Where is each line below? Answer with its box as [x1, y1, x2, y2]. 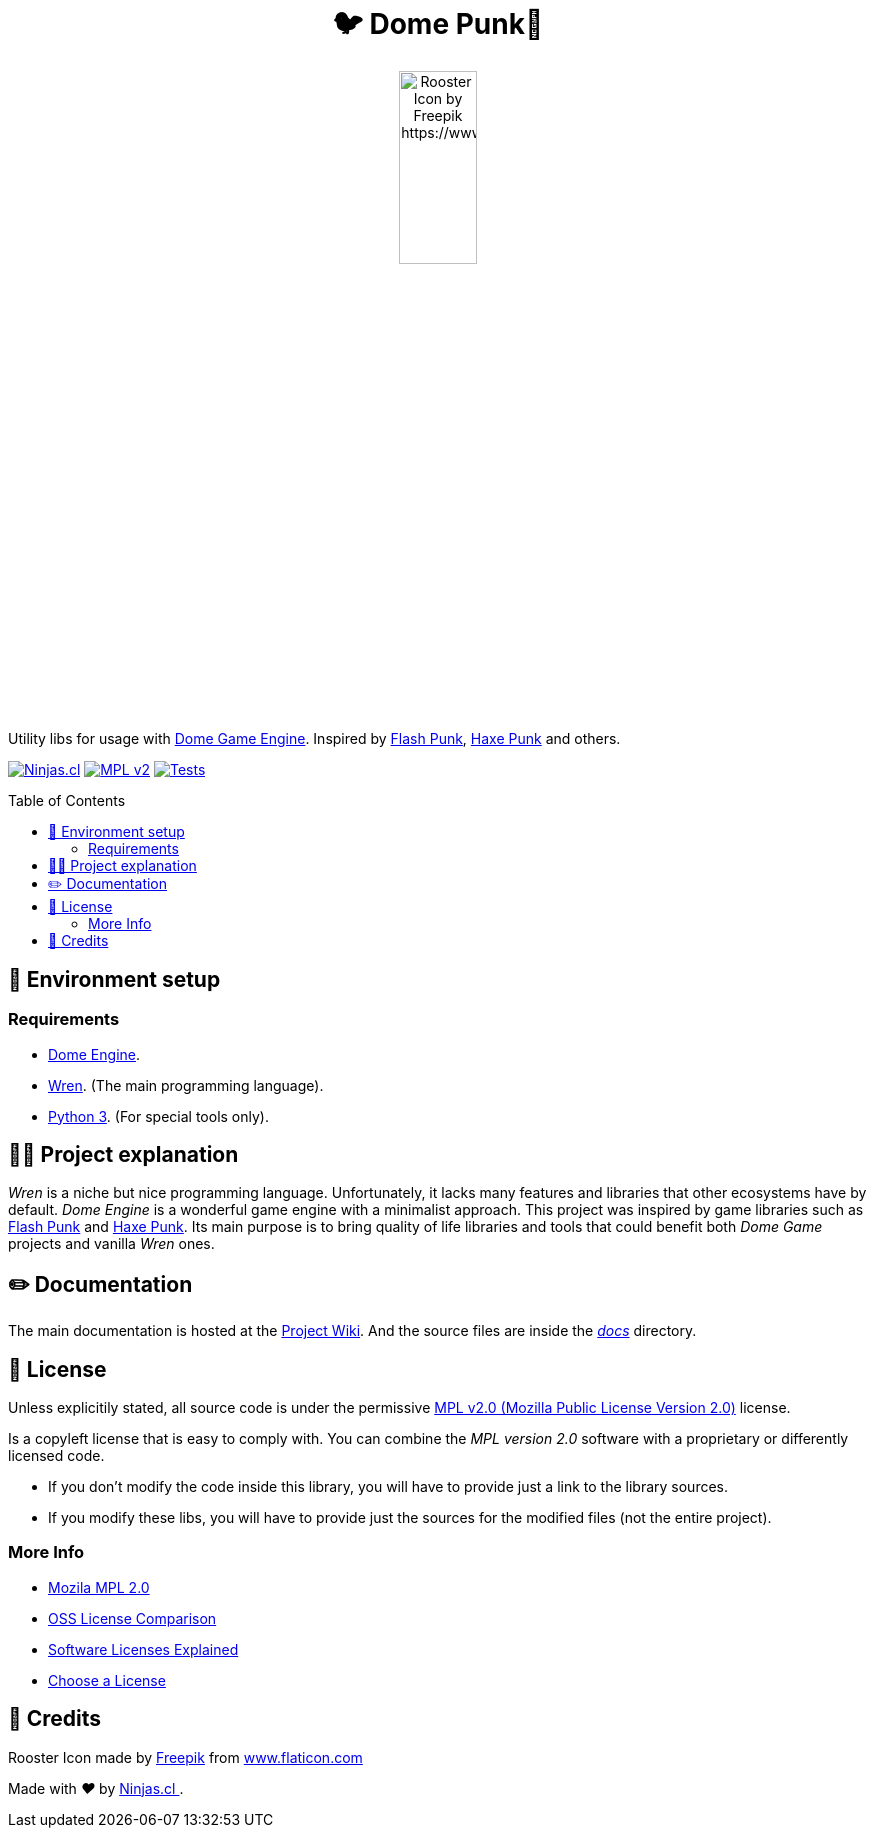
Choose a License [48, 1671, 166, 1689]
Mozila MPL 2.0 [48, 1578, 150, 1596]
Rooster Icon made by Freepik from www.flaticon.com [8, 1748, 363, 1766]
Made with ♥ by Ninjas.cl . [8, 1779, 184, 1797]
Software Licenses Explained [48, 1640, 239, 1658]
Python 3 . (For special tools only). [48, 1107, 269, 1125]
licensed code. [8, 1447, 105, 1465]
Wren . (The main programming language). [48, 1076, 324, 1094]
